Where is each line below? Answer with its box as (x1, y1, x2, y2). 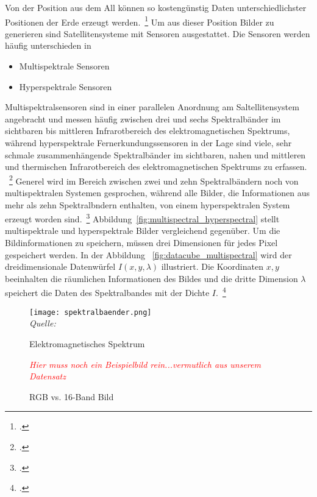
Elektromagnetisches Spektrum (29, 337, 145, 350)
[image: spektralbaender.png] (29, 308, 152, 317)
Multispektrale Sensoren (19, 60, 110, 72)
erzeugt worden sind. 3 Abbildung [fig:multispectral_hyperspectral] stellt (5, 211, 280, 225)
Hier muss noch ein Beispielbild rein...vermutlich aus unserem (29, 358, 261, 370)
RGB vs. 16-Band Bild (29, 390, 114, 403)
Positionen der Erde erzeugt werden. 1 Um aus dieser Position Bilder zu (5, 13, 274, 28)
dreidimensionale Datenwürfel (5, 260, 116, 273)
